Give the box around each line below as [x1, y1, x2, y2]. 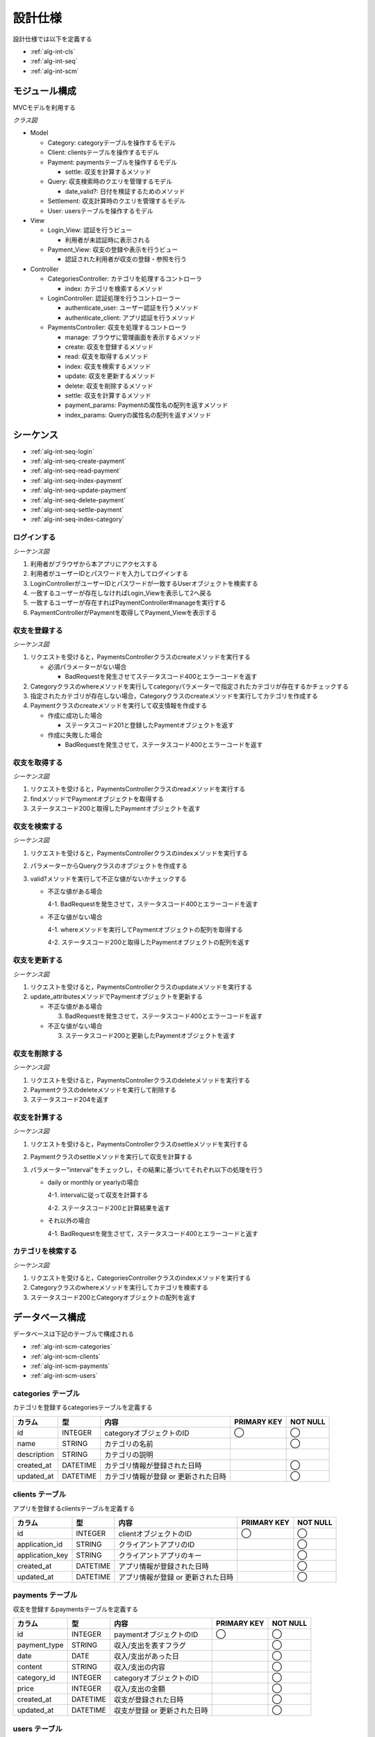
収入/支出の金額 [113, 1684, 166, 1694]
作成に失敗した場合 [47, 730, 103, 739]
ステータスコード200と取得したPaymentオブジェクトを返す [30, 805, 201, 813]
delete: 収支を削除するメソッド [65, 381, 153, 390]
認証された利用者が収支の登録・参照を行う [65, 255, 187, 263]
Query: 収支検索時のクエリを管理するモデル [47, 177, 173, 186]
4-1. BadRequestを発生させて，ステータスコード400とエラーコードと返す [47, 1229, 258, 1237]
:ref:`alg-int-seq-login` [30, 447, 94, 455]
